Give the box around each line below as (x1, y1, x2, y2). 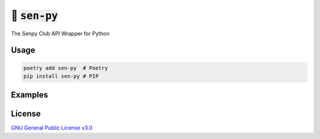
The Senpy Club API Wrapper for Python (11, 30, 110, 37)
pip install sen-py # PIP (23, 73, 99, 79)
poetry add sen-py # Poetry (23, 64, 108, 71)
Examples (11, 90, 49, 100)
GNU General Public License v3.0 (11, 124, 93, 131)
